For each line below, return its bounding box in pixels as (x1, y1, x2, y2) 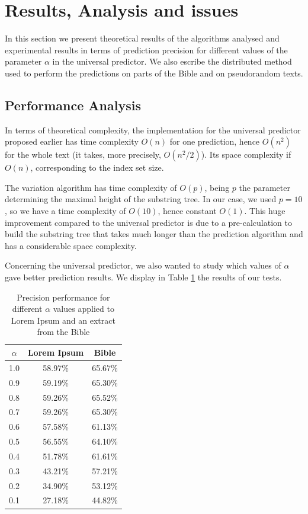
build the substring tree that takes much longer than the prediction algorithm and (5, 228, 303, 240)
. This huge (244, 205, 285, 217)
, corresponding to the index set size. (30, 161, 164, 174)
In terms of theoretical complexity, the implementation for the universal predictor (5, 123, 301, 136)
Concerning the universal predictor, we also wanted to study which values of (5, 259, 281, 272)
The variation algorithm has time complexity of (5, 181, 177, 193)
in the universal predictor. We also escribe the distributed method (52, 55, 292, 68)
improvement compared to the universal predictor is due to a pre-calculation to (5, 216, 292, 228)
